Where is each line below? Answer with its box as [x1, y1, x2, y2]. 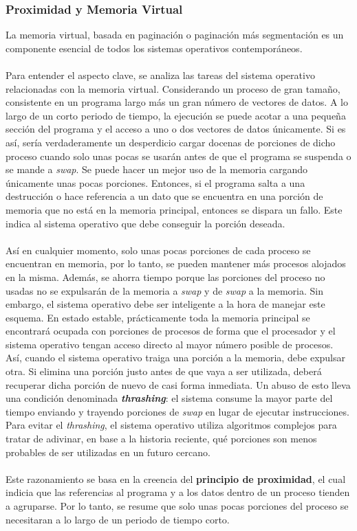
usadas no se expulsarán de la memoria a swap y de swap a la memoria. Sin [6, 283, 323, 297]
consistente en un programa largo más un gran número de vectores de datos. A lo [6, 95, 348, 109]
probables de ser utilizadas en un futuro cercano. [6, 444, 210, 459]
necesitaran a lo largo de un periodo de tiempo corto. [6, 512, 230, 526]
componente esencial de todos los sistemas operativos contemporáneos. [6, 41, 303, 55]
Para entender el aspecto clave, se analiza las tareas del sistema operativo [6, 68, 315, 82]
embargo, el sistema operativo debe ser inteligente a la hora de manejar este [6, 297, 325, 311]
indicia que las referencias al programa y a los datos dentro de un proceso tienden [6, 485, 350, 499]
